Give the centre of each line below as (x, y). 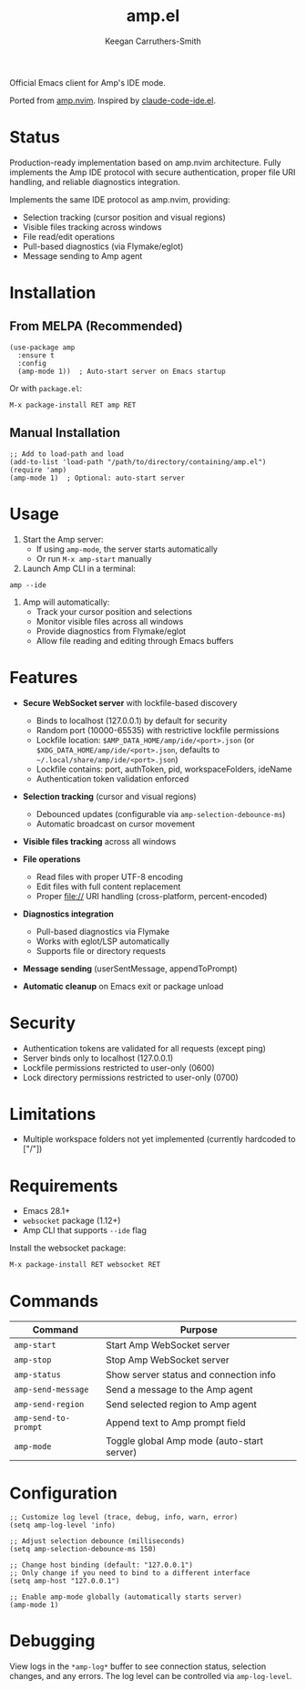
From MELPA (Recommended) (97, 326)
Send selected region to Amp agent (181, 1405)
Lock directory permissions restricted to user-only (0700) (130, 1077)
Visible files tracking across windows (92, 227)
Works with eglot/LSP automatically (103, 941)
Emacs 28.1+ (46, 1211)
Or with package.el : (46, 388)
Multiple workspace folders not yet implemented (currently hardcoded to (159, 1139)
